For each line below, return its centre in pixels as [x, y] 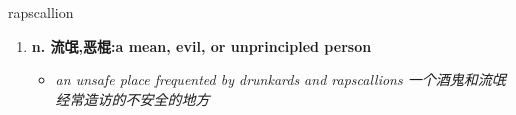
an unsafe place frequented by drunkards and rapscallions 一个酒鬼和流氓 [280, 79]
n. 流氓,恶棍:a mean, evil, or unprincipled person [201, 45]
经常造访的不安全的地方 [132, 98]
